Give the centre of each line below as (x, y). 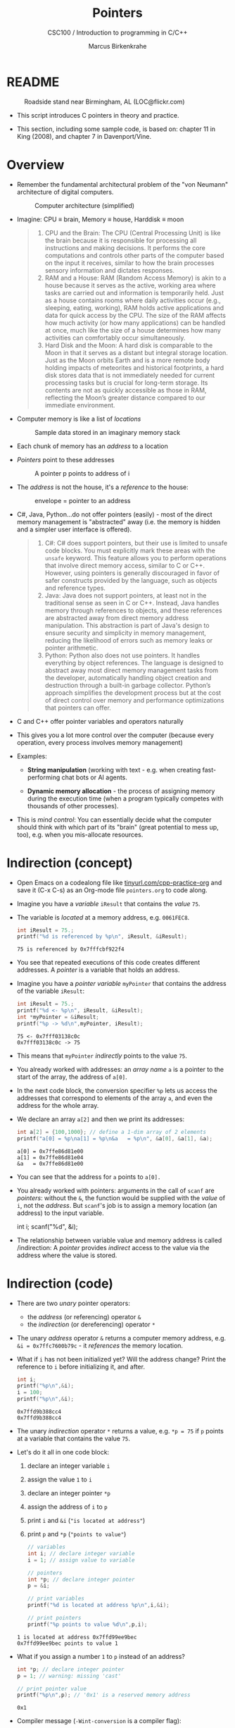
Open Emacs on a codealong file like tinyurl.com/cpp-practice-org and (119, 882)
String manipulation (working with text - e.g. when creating (114, 770)
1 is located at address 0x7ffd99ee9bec (77, 1637)
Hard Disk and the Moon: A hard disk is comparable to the (129, 345)
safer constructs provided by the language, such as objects (131, 580)
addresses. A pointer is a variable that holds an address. (98, 970)
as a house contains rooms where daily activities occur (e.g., (133, 300)
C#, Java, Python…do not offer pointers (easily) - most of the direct (114, 514)
